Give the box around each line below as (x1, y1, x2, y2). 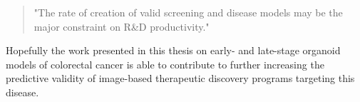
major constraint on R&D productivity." (34, 19, 210, 34)
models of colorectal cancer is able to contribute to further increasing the (6, 56, 324, 71)
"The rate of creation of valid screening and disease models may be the (34, 5, 343, 19)
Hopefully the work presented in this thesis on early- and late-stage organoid (6, 43, 341, 58)
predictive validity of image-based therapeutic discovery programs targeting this (6, 71, 355, 86)
